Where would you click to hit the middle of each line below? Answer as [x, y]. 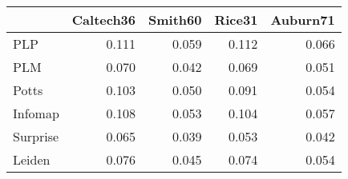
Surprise [36, 136]
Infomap [36, 113]
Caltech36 [104, 20]
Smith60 [175, 20]
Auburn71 [303, 20]
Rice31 [236, 20]
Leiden [32, 159]
